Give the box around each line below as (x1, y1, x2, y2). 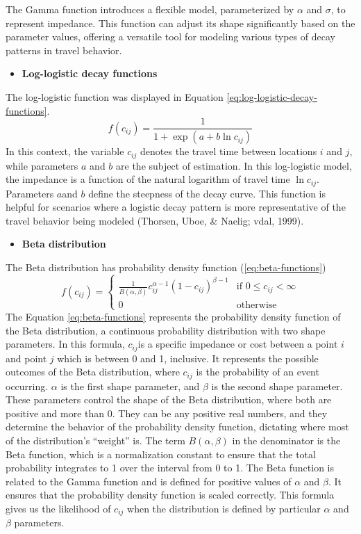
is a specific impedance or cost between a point (137, 337, 338, 351)
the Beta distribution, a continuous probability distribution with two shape (6, 323, 326, 337)
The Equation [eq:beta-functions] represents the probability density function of (6, 309, 341, 323)
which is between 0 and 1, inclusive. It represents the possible (57, 350, 319, 365)
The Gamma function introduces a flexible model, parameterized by (6, 2, 294, 16)
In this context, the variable (6, 144, 124, 159)
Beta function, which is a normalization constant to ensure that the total (6, 446, 316, 461)
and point (6, 350, 47, 365)
